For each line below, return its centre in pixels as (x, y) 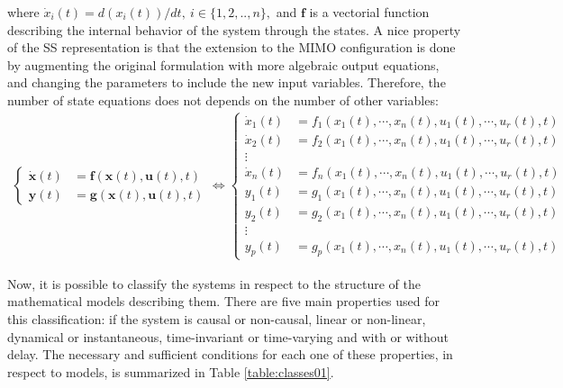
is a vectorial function (369, 12)
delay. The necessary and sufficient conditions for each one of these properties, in (230, 354)
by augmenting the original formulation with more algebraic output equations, (223, 64)
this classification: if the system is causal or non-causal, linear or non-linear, (217, 318)
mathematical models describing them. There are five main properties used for (224, 301)
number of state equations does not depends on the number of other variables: (223, 99)
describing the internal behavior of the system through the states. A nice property (234, 29)
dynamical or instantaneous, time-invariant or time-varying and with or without (228, 336)
